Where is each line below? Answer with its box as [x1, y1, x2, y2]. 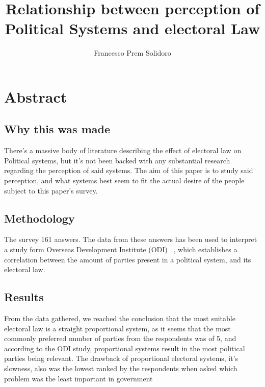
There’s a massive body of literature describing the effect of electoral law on [4, 145, 242, 156]
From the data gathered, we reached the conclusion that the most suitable [4, 313, 235, 324]
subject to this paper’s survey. [4, 185, 98, 196]
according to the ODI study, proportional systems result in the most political [4, 343, 245, 353]
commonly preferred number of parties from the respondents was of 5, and [4, 333, 236, 344]
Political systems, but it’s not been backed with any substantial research [4, 155, 230, 165]
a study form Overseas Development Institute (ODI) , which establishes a [4, 244, 237, 255]
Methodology [4, 210, 75, 226]
